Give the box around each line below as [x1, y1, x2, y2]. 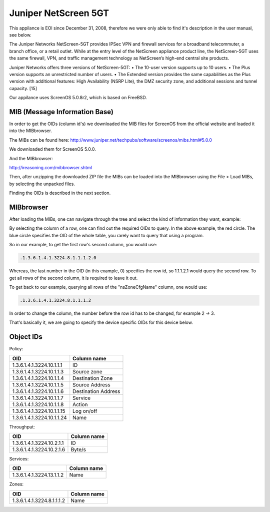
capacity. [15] [9, 85, 37, 91]
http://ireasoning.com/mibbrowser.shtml [9, 164, 92, 170]
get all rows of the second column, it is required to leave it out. [9, 275, 138, 281]
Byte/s [70, 446, 86, 453]
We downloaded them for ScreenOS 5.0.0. [9, 146, 96, 152]
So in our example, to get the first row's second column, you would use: [9, 242, 157, 248]
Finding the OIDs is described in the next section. [9, 190, 111, 196]
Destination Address [72, 388, 120, 395]
